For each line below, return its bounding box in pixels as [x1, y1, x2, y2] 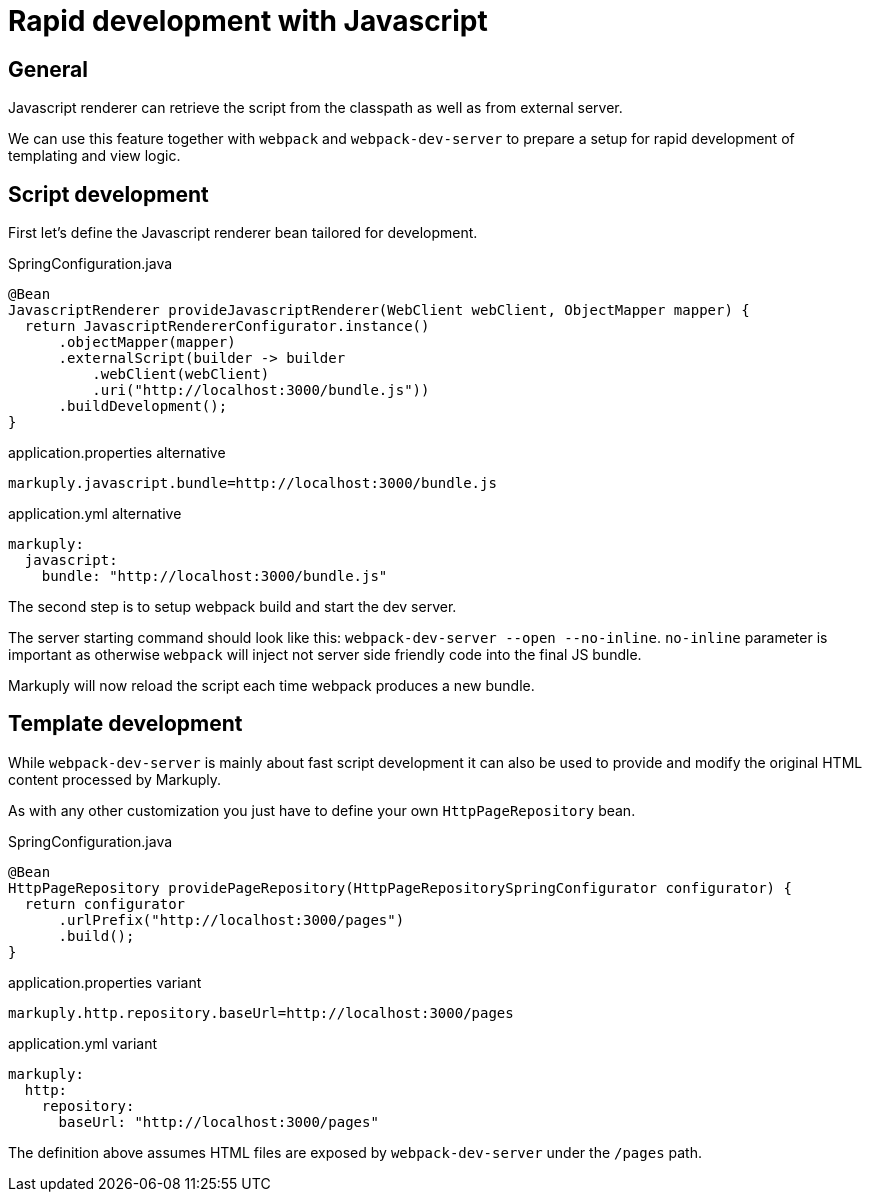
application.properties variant [8, 973, 202, 991]
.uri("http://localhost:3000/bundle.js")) [92, 382, 430, 399]
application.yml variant [8, 1034, 158, 1052]
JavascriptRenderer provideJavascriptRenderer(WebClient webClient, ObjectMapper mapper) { [8, 302, 750, 319]
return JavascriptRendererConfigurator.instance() [24, 318, 430, 335]
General [8, 56, 89, 82]
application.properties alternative [8, 444, 226, 462]
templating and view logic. [8, 147, 181, 165]
